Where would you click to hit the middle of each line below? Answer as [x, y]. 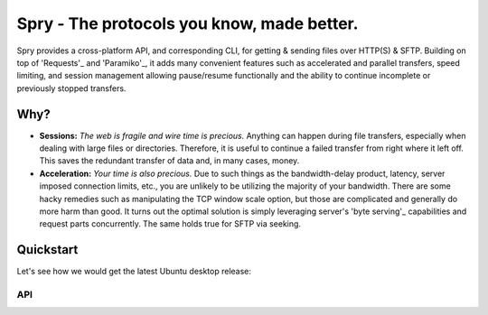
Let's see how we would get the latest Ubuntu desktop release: [134, 272]
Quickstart [47, 250]
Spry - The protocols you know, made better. [188, 23]
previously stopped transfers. [71, 88]
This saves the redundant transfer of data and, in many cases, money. [169, 161]
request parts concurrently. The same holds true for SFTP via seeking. [170, 224]
